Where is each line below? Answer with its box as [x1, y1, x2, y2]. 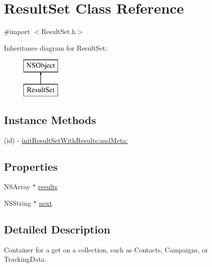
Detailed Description [4, 222, 111, 237]
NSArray [4, 181, 30, 192]
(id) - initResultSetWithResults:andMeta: [4, 135, 128, 145]
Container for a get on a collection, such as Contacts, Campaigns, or [4, 244, 208, 254]
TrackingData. [4, 254, 47, 264]
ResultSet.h [41, 26, 76, 36]
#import [4, 26, 30, 36]
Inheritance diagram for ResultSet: [4, 42, 107, 53]
